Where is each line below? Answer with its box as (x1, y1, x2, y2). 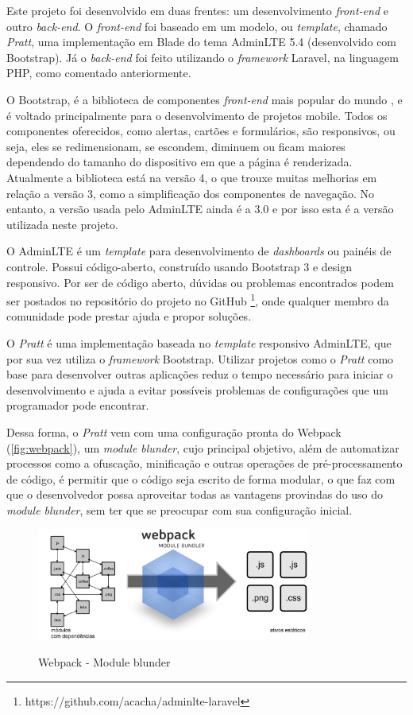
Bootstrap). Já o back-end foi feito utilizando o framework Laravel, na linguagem (6, 49, 399, 65)
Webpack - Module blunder (38, 654, 171, 670)
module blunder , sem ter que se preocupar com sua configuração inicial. (6, 501, 353, 518)
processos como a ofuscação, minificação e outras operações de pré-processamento (6, 455, 403, 472)
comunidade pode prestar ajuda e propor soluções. (6, 308, 252, 324)
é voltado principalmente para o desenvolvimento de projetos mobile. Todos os (6, 107, 388, 123)
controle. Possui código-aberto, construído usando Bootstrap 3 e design (6, 258, 353, 274)
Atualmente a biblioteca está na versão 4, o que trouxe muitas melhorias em (6, 169, 377, 185)
